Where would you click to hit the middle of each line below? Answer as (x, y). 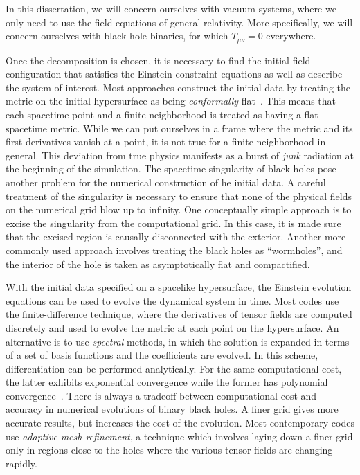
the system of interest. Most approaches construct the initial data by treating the (178, 87)
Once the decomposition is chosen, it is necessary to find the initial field (158, 60)
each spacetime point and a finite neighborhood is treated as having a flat (162, 115)
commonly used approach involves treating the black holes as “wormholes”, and (174, 250)
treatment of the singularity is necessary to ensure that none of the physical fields (179, 196)
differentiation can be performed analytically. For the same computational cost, (174, 368)
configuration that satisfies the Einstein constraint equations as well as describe (174, 74)
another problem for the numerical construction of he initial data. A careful (166, 182)
